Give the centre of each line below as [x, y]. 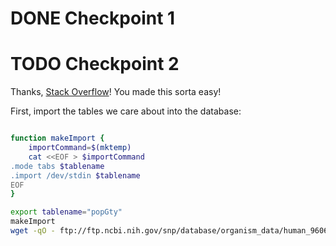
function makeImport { [57, 138]
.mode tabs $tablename [57, 166]
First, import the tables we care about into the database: [126, 111]
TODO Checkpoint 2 [95, 64]
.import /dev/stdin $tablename [75, 175]
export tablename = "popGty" [66, 212]
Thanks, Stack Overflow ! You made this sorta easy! [116, 92]
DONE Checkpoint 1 [93, 18]
